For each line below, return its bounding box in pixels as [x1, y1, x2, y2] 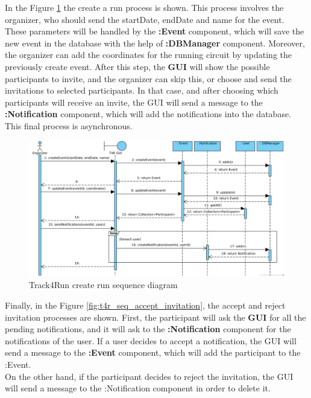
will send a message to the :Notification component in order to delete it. [5, 382, 271, 394]
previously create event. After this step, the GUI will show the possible [5, 60, 270, 72]
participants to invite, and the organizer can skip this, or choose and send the [5, 72, 292, 85]
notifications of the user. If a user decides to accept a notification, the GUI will [5, 334, 297, 347]
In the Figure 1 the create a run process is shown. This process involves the [5, 1, 284, 13]
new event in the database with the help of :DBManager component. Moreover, [5, 36, 305, 49]
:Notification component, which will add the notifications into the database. [5, 108, 292, 120]
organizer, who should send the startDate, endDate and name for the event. [5, 13, 284, 25]
